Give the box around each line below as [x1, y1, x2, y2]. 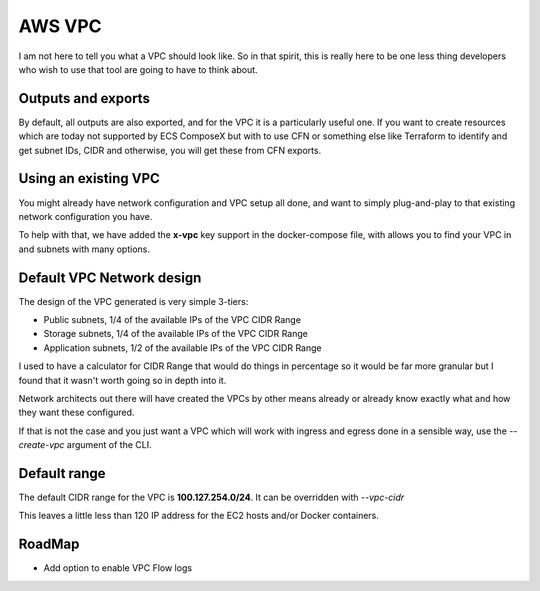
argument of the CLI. [66, 439, 152, 451]
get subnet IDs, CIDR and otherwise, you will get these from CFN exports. [18, 144, 322, 156]
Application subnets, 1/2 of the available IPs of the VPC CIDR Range [43, 341, 322, 354]
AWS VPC [18, 15, 102, 37]
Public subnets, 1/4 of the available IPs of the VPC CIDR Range [43, 314, 302, 325]
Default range [18, 465, 106, 482]
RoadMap [18, 536, 80, 553]
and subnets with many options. [18, 243, 150, 255]
